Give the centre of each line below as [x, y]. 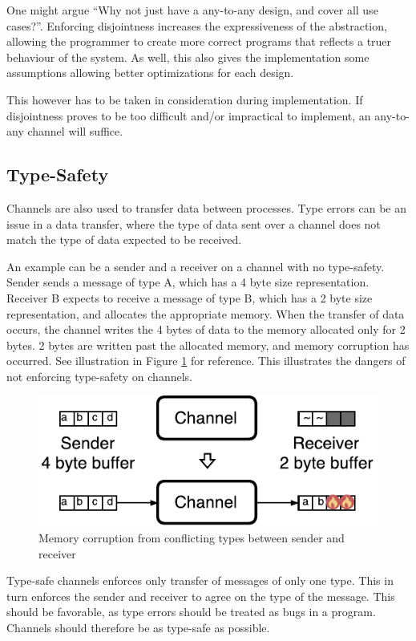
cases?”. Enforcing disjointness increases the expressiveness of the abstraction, [197, 25]
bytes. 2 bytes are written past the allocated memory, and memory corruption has [208, 345]
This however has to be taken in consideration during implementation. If [185, 99]
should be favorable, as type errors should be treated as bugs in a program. [191, 612]
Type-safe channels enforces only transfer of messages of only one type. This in [200, 580]
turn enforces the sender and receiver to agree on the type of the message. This [201, 596]
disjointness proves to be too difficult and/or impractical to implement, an [189, 115]
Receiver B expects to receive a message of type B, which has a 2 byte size [190, 297]
